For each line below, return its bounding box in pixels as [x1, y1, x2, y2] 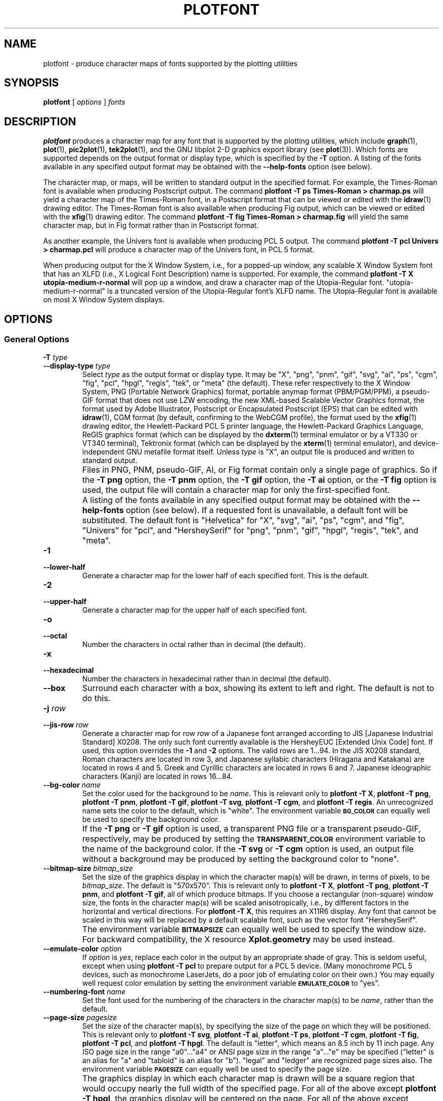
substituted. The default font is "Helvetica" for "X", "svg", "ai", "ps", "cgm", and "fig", [82, 515, 405, 525]
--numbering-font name [43, 987, 126, 996]
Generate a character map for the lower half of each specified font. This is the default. [82, 571, 369, 580]
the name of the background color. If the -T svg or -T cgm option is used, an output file [82, 843, 414, 854]
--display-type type [43, 361, 111, 370]
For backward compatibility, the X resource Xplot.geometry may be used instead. [82, 934, 394, 944]
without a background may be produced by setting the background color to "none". [82, 853, 399, 864]
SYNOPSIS [4, 76, 59, 89]
